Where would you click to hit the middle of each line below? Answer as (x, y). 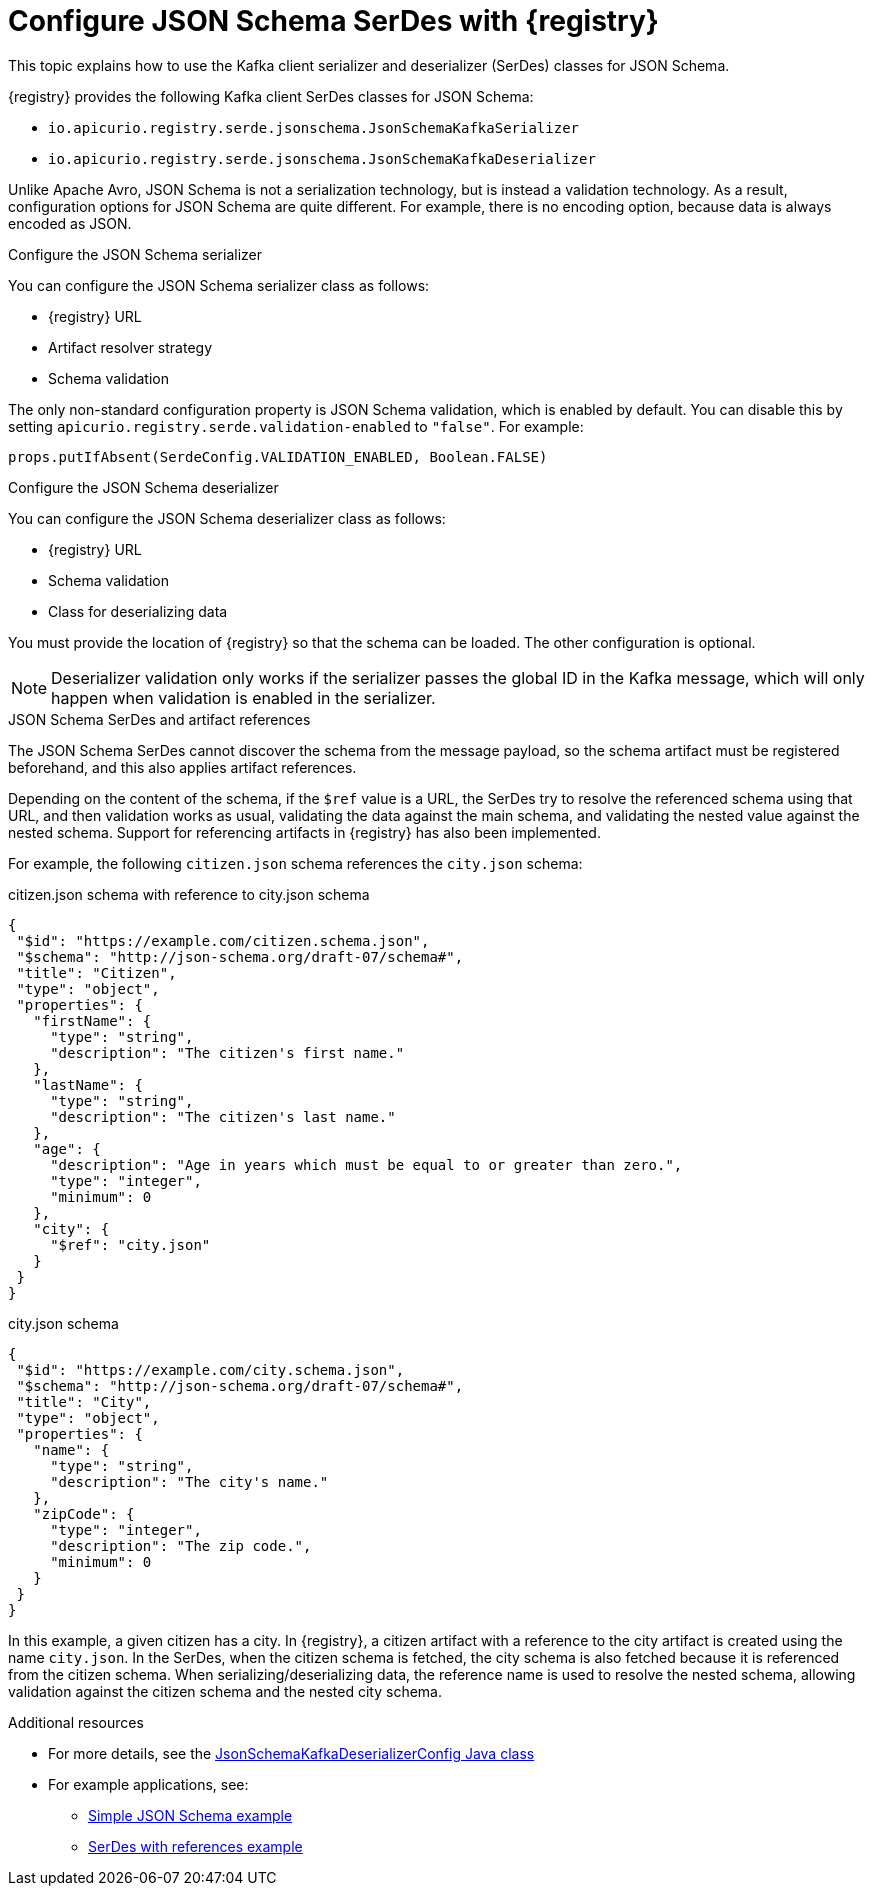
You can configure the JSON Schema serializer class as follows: (219, 285)
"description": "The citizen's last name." (223, 1116)
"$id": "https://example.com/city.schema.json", (210, 1369)
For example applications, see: (148, 1784)
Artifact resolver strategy (130, 347)
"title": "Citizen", (96, 972)
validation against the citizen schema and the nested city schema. (225, 1691)
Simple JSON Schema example (190, 1815)
